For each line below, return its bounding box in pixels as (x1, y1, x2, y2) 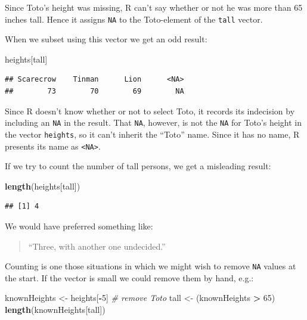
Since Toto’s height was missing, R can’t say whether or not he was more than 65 (5, 1, 303, 13)
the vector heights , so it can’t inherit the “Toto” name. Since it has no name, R (5, 128, 300, 140)
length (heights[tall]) (5, 179, 80, 192)
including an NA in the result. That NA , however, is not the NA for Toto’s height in (5, 116, 302, 129)
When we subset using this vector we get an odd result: (5, 33, 207, 45)
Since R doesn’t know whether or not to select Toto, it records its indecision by (5, 104, 295, 117)
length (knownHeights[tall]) (5, 303, 106, 315)
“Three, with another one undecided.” (28, 240, 166, 252)
